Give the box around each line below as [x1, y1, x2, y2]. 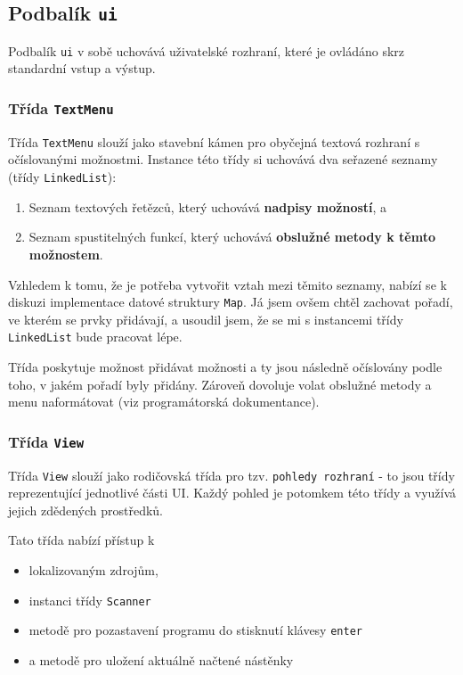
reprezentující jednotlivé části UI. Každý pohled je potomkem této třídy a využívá [8, 483, 457, 502]
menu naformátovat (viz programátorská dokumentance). [8, 392, 320, 411]
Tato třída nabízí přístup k [8, 531, 155, 549]
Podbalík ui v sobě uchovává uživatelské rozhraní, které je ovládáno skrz [8, 41, 405, 60]
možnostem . [28, 244, 103, 263]
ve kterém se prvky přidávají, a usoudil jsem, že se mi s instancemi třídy [8, 309, 403, 328]
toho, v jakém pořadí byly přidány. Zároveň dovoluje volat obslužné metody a [8, 375, 432, 393]
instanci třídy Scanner [28, 590, 151, 609]
